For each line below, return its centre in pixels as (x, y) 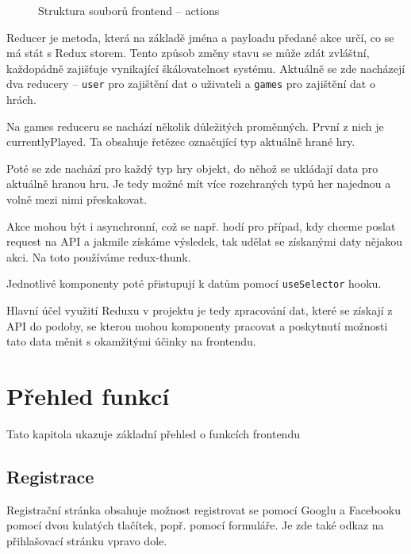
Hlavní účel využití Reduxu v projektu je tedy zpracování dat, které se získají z (200, 310)
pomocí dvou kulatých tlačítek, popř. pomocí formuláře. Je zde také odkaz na (195, 525)
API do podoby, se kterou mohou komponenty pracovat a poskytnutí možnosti (197, 325)
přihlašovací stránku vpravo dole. (87, 540)
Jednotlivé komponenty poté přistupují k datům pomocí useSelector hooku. (194, 283)
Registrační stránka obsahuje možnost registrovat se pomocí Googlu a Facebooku (204, 509)
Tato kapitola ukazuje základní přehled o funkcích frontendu (153, 433)
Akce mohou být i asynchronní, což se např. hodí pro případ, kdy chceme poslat (201, 225)
